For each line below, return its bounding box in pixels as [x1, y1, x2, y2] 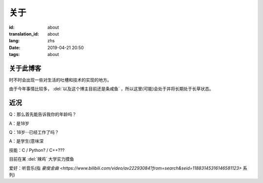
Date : [9, 44, 20, 51]
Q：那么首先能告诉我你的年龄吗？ [9, 111, 76, 117]
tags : [9, 52, 20, 57]
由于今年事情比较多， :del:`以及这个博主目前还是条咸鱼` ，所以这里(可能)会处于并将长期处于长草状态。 [9, 86, 214, 92]
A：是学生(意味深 [9, 138, 44, 144]
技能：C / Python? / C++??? [9, 147, 65, 153]
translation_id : [9, 31, 39, 37]
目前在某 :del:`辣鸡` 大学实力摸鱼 [9, 156, 75, 162]
